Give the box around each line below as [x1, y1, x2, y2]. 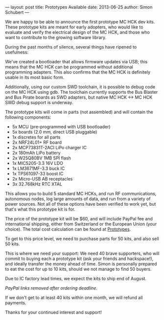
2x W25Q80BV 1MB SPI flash [12, 155, 71, 161]
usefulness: [5, 49, 28, 55]
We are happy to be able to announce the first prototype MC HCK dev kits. [5, 19, 155, 25]
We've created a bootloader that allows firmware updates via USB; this [5, 59, 148, 64]
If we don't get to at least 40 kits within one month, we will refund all [5, 294, 143, 300]
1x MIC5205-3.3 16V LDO [12, 160, 64, 166]
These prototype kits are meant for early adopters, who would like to [5, 24, 143, 30]
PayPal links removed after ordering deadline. [5, 285, 98, 291]
